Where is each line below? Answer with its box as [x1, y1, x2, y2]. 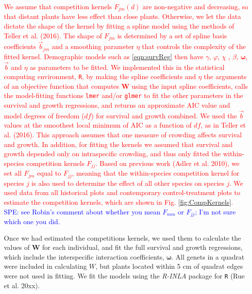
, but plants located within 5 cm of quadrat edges [95, 261, 243, 271]
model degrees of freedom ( [4, 110, 84, 120]
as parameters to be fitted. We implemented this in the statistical [30, 62, 225, 72]
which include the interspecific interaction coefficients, [4, 251, 164, 261]
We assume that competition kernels [4, 1, 112, 11]
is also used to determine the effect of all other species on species [31, 178, 225, 188]
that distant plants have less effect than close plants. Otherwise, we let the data [4, 11, 241, 21]
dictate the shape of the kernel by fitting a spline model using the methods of [4, 21, 235, 31]
